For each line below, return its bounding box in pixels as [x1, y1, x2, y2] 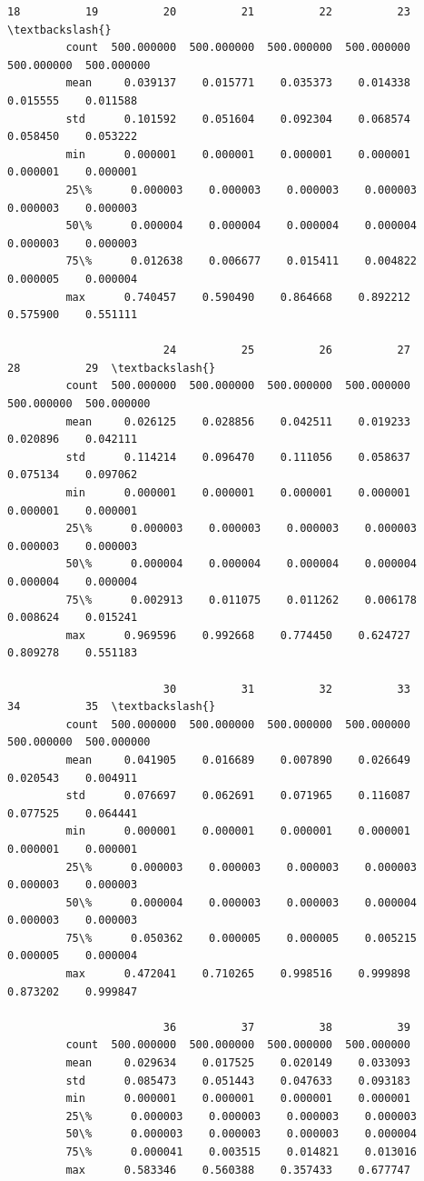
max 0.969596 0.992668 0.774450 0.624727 [65, 628, 410, 642]
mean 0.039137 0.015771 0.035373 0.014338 [65, 76, 410, 90]
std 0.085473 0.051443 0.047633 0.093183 [65, 1074, 410, 1087]
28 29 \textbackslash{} [7, 361, 216, 375]
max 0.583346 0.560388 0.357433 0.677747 [65, 1163, 410, 1176]
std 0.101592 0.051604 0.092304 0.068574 [65, 112, 410, 125]
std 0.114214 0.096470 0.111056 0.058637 [65, 450, 410, 464]
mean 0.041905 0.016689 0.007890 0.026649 [65, 753, 410, 766]
